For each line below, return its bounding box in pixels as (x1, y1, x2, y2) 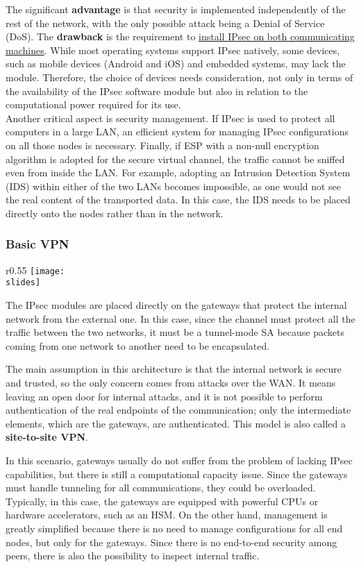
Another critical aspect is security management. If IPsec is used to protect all (6, 110, 335, 125)
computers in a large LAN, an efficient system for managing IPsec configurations (6, 124, 349, 139)
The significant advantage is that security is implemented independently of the (6, 2, 346, 16)
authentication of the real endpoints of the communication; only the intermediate (6, 403, 351, 417)
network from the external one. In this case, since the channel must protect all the (6, 311, 355, 325)
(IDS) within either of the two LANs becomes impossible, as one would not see (6, 178, 342, 193)
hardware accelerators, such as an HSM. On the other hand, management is (6, 507, 328, 522)
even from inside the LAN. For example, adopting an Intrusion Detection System (6, 165, 351, 180)
